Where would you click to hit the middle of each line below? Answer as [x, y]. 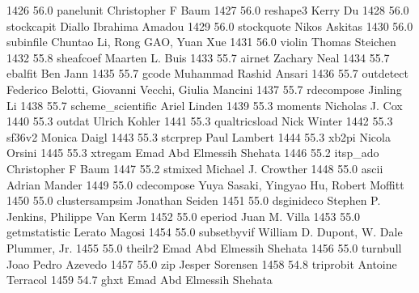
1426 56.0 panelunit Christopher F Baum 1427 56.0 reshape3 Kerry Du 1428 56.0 [208, 10]
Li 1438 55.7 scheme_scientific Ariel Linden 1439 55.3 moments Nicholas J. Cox [205, 105]
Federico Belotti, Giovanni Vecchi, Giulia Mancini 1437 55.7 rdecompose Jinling [204, 89]
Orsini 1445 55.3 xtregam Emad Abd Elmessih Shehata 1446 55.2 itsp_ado [193, 153]
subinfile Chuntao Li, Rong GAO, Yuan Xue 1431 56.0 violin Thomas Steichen [201, 42]
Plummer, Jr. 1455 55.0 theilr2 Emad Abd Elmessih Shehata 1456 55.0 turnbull [204, 247]
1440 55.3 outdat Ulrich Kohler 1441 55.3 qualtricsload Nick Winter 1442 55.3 [200, 121]
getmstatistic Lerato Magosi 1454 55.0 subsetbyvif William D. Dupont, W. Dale [205, 232]
